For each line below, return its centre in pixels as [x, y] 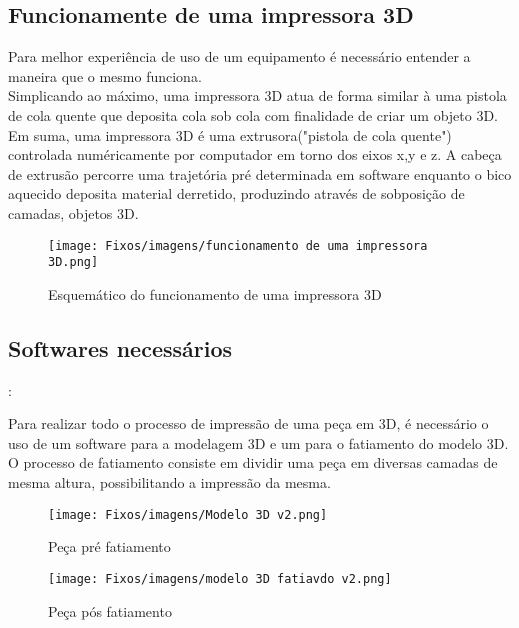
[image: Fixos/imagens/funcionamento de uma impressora [238, 245]
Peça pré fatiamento [109, 546]
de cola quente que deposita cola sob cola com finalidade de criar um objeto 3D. [253, 114]
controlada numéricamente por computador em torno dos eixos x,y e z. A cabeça [255, 154]
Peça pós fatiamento [110, 610]
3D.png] [73, 262]
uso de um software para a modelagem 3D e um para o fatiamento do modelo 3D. [258, 442]
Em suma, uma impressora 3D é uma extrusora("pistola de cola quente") [230, 134]
